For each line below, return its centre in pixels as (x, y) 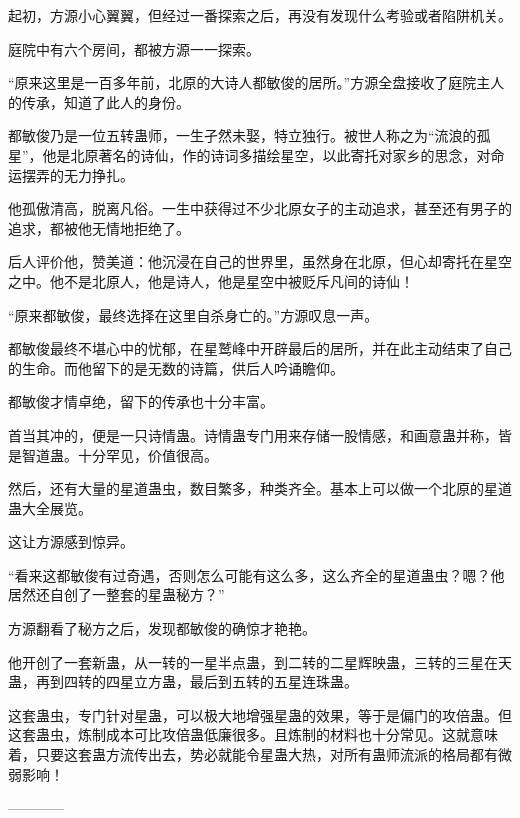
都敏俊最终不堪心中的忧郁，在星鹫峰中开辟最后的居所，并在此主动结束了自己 (260, 348)
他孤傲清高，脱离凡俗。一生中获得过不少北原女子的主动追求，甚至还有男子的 (260, 208)
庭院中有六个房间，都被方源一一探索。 (134, 48)
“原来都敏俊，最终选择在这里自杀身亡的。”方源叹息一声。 (193, 314)
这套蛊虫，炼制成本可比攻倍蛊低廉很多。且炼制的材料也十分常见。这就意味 (253, 734)
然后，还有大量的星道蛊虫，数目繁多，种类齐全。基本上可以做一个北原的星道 (260, 488)
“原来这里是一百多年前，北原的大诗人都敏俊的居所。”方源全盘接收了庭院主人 (256, 82)
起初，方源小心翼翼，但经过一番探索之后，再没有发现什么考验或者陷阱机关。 (260, 15)
